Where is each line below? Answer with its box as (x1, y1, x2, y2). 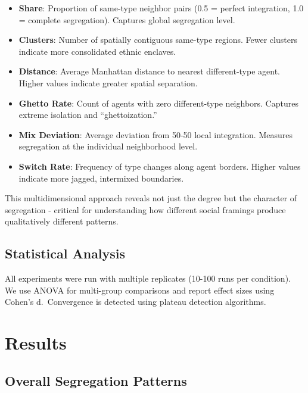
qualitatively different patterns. (5, 215, 119, 227)
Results (5, 330, 67, 355)
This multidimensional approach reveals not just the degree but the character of (5, 192, 297, 204)
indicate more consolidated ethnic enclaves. (18, 45, 176, 57)
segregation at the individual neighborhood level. (18, 140, 198, 152)
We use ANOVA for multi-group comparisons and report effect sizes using (5, 283, 275, 296)
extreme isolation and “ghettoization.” (18, 108, 157, 121)
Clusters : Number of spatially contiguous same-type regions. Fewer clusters (18, 33, 297, 46)
